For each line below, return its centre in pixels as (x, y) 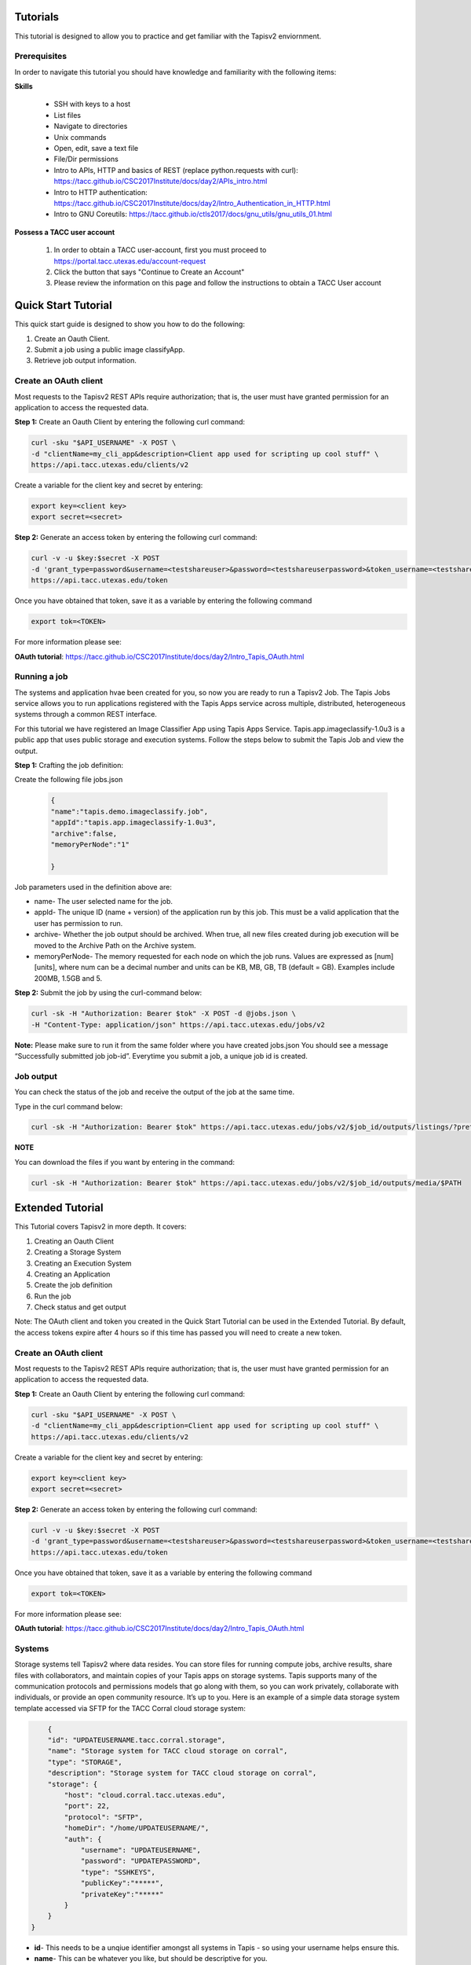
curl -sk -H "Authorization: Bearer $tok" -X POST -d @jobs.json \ (164, 1014)
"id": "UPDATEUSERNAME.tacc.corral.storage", (137, 1740)
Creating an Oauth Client (74, 1241)
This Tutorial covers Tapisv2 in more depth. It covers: (100, 1227)
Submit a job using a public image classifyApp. (110, 349)
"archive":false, (84, 834)
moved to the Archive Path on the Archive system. (115, 945)
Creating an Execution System (83, 1263)
